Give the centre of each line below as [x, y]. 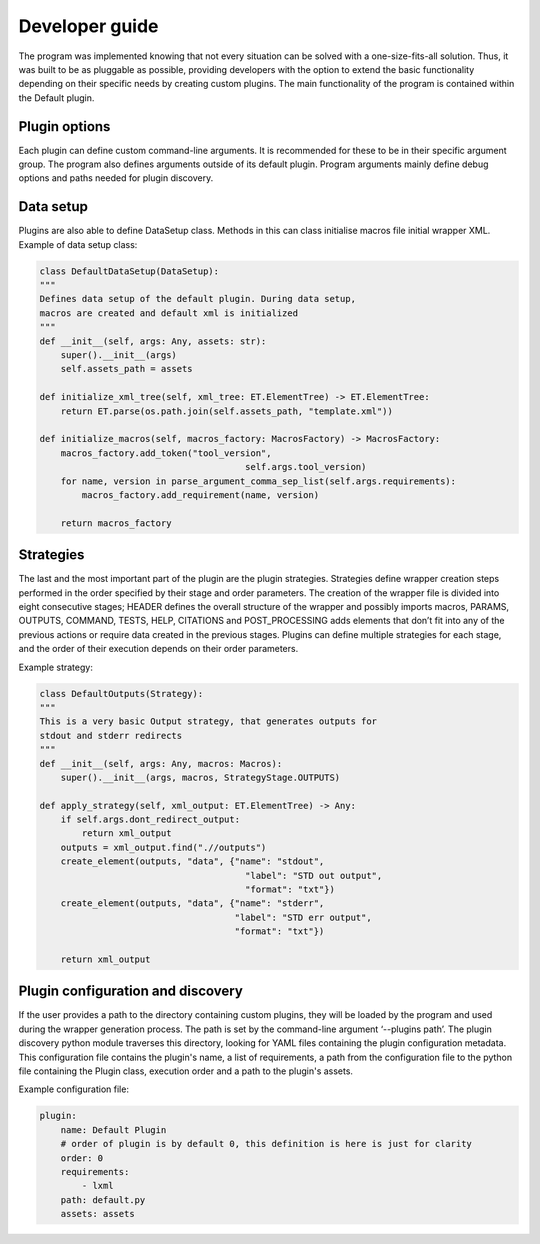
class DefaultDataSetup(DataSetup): [129, 271]
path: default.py [103, 1199]
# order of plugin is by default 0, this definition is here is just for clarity [266, 1144]
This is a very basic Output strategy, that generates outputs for [208, 721]
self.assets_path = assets [127, 369]
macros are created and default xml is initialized [169, 313]
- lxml [97, 1186]
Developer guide [88, 26]
